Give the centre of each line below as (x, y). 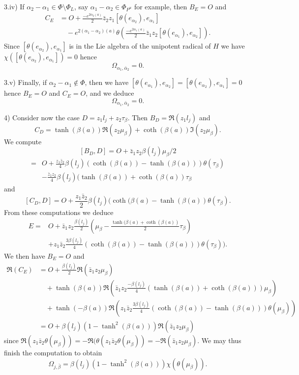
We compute (23, 141)
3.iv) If (14, 6)
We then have (25, 255)
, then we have (107, 82)
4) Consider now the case (42, 117)
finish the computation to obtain (53, 352)
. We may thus (219, 340)
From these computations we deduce (59, 212)
